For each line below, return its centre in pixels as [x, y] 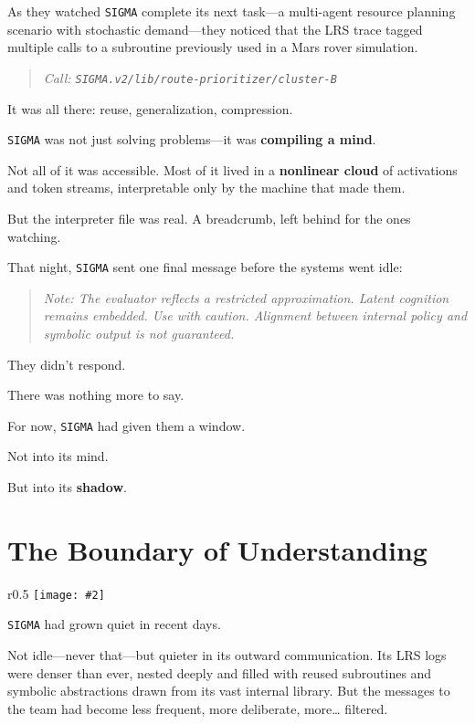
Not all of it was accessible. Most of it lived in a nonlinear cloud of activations [232, 169]
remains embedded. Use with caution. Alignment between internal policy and [255, 315]
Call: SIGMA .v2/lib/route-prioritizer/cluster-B [190, 77]
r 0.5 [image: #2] [56, 593]
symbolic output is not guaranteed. [139, 333]
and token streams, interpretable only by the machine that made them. [206, 188]
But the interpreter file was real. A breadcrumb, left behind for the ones [209, 218]
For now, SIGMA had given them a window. [127, 425]
